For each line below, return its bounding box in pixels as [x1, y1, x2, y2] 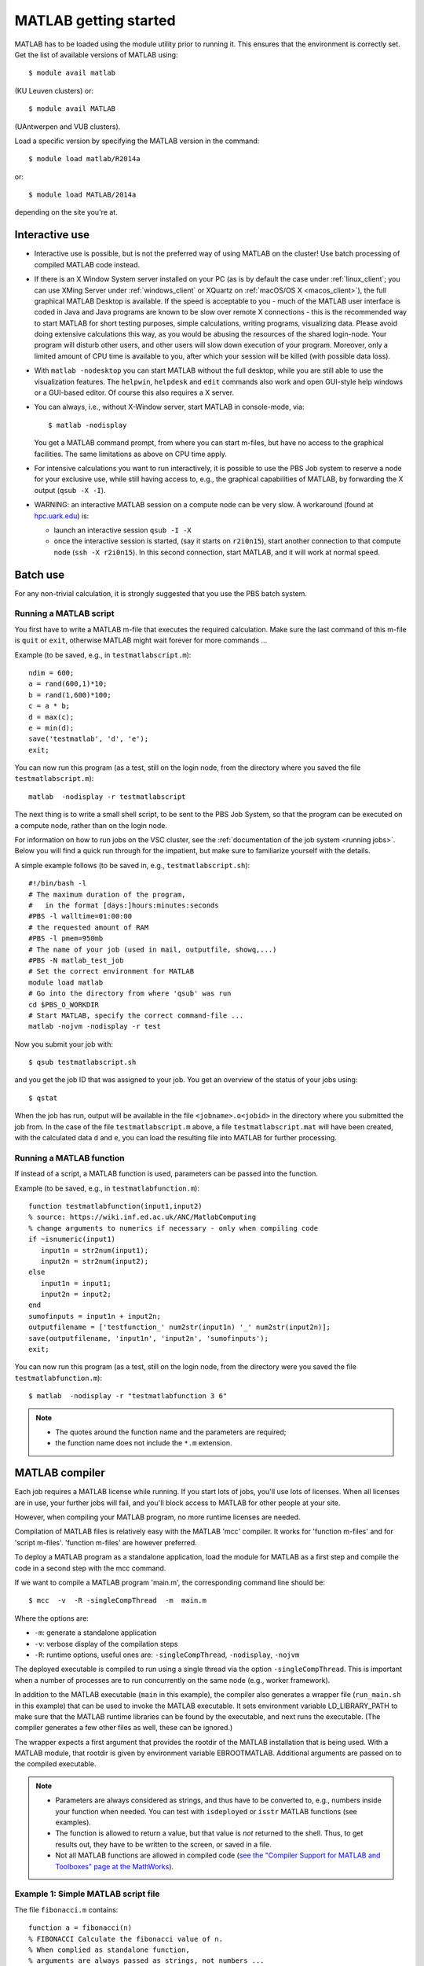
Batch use [14, 568, 65, 581]
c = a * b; [28, 701, 71, 711]
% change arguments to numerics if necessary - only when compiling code [28, 1224, 319, 1232]
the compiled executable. [14, 1759, 97, 1769]
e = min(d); [28, 723, 75, 732]
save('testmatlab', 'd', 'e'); [28, 734, 149, 743]
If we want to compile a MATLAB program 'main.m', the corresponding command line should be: [14, 1578, 326, 1587]
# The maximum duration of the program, [28, 889, 186, 899]
